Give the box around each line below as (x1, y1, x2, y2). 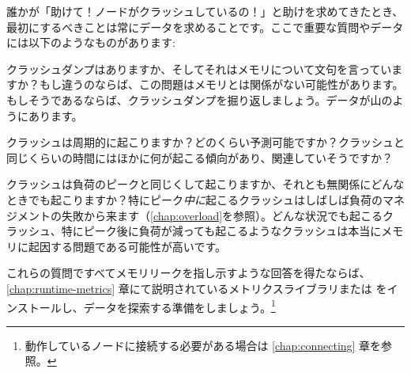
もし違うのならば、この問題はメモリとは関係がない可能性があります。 (39, 76, 404, 93)
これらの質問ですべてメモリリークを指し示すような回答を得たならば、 (6, 265, 371, 281)
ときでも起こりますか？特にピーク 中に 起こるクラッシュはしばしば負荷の (6, 191, 383, 207)
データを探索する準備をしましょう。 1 (83, 296, 276, 315)
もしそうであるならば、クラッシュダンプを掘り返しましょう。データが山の (6, 91, 393, 108)
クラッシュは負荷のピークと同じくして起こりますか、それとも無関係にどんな (6, 176, 405, 192)
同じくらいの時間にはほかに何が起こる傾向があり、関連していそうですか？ (6, 149, 394, 166)
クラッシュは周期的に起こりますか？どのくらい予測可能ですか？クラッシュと (6, 134, 405, 150)
